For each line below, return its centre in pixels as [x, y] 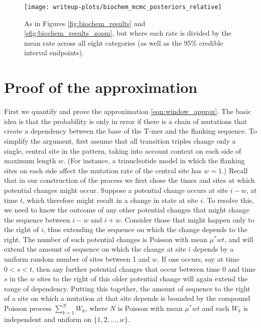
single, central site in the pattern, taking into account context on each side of [123, 150]
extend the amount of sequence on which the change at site [95, 249]
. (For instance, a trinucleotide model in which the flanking [154, 160]
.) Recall [235, 170]
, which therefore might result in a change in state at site [110, 200]
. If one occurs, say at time [198, 259]
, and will [239, 239]
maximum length [30, 160]
